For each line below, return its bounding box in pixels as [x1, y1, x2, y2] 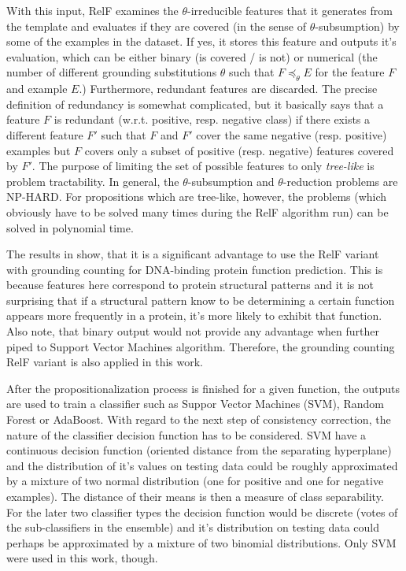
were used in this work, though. [6, 550, 158, 566]
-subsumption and [187, 172, 275, 189]
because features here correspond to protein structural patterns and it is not [6, 276, 375, 293]
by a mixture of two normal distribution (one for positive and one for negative [6, 473, 384, 489]
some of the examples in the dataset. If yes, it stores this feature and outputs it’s [6, 33, 397, 50]
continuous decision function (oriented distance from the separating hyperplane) [6, 442, 392, 458]
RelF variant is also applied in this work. [6, 354, 203, 370]
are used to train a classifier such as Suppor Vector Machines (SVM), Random [6, 395, 384, 412]
